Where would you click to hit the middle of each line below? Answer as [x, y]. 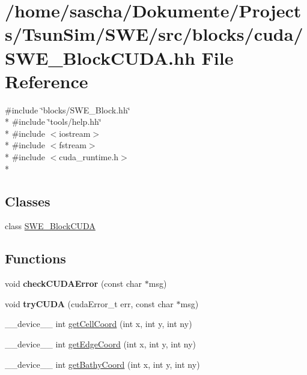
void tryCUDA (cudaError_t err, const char [89, 303]
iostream [75, 133]
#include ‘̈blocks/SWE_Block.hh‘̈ [68, 109]
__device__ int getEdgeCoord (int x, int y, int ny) [100, 344]
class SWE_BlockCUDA [50, 226]
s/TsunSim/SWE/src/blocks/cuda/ [154, 34]
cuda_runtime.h [89, 157]
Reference [47, 81]
